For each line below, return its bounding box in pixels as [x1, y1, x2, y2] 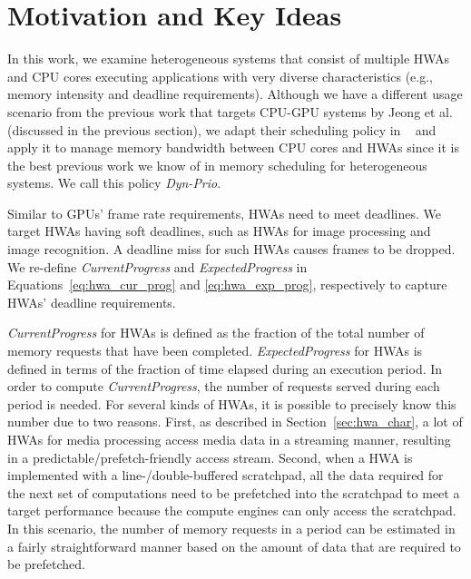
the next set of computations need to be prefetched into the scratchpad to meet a [7, 483, 460, 502]
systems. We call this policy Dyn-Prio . [7, 173, 221, 192]
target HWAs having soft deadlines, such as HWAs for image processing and [7, 221, 431, 240]
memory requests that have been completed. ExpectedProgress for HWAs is [7, 341, 423, 360]
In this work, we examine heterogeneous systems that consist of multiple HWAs [7, 49, 450, 68]
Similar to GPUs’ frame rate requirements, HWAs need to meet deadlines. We [7, 203, 441, 222]
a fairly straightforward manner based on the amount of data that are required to [7, 536, 461, 555]
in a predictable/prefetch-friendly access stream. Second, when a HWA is [7, 447, 413, 466]
